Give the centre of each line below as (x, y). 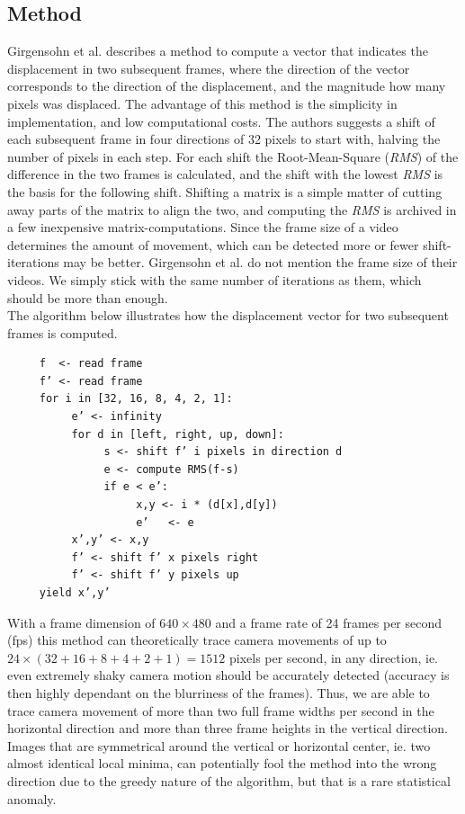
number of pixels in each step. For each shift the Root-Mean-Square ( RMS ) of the (233, 156)
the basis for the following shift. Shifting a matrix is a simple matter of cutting (225, 191)
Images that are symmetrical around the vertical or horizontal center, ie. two (219, 745)
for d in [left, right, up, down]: (178, 434)
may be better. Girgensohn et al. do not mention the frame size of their (260, 262)
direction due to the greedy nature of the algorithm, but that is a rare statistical (229, 780)
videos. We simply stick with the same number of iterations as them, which (215, 279)
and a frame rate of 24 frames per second (329, 622)
